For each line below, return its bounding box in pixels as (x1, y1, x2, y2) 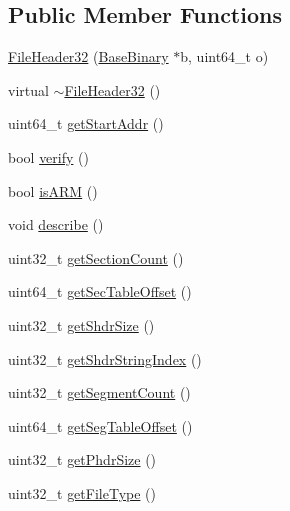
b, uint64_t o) (180, 46, 269, 67)
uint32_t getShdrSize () (8, 314, 155, 335)
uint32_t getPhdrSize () (8, 449, 157, 470)
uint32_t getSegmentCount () (8, 382, 191, 403)
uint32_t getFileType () (8, 482, 156, 503)
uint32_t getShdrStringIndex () (8, 348, 202, 369)
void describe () (8, 214, 104, 235)
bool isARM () (8, 180, 98, 201)
